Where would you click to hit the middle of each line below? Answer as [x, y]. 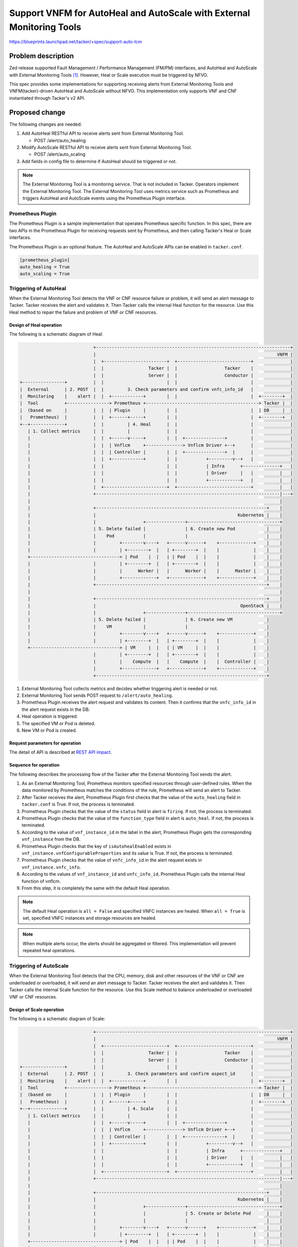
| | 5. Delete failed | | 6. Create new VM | [149, 620]
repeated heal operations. [49, 951]
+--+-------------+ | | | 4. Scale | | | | [156, 1109]
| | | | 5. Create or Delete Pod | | [155, 1214]
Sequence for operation [34, 765]
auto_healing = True [45, 267]
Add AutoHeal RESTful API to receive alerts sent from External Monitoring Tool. [103, 133]
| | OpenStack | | [155, 606]
